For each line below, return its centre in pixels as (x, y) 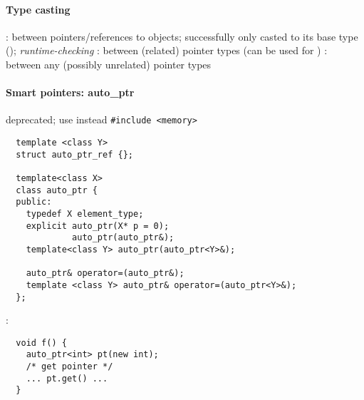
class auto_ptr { (57, 190)
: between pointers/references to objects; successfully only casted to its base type (182, 36)
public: (34, 202)
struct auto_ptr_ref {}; (74, 154)
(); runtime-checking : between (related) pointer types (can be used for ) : (167, 50)
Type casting (38, 9)
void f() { (41, 343)
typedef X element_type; (85, 214)
